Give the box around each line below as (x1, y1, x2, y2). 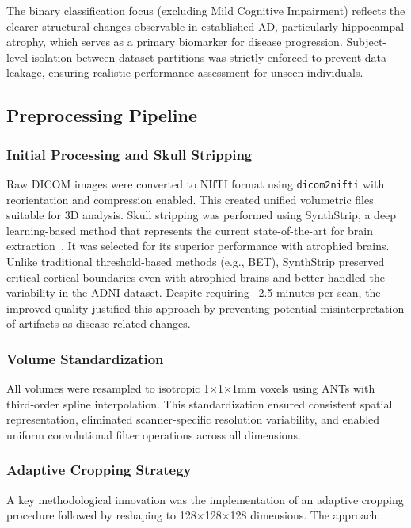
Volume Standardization (6, 348, 164, 368)
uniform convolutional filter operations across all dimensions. (6, 426, 301, 443)
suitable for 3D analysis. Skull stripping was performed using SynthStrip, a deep (6, 207, 397, 223)
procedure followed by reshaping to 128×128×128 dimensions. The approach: (6, 507, 381, 523)
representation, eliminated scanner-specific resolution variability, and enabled (6, 411, 380, 427)
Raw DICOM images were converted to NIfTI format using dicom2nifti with (6, 175, 385, 192)
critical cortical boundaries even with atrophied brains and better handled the (6, 268, 386, 285)
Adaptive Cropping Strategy (6, 460, 192, 480)
